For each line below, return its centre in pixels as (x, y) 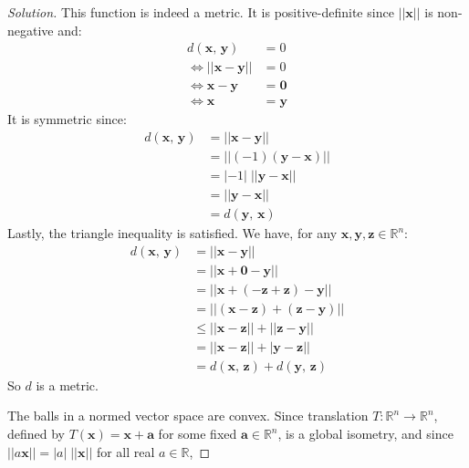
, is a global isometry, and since (365, 434)
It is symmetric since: (67, 119)
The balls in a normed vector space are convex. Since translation (188, 416)
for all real (125, 451)
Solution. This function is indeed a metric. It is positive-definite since (201, 12)
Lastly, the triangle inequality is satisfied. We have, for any (172, 233)
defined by (36, 434)
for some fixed (198, 434)
